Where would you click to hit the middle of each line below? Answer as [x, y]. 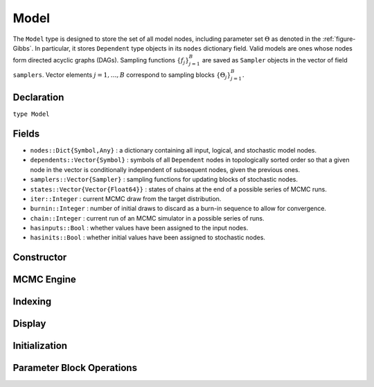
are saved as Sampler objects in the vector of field [275, 60]
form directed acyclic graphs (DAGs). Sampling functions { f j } [101, 61]
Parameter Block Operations [75, 368]
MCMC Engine [44, 280]
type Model [31, 114]
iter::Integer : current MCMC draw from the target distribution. [126, 198]
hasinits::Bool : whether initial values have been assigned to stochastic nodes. [148, 238]
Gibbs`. [23, 48]
